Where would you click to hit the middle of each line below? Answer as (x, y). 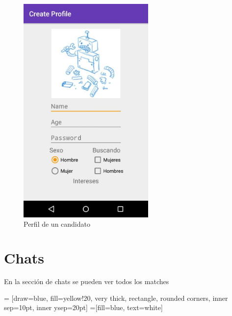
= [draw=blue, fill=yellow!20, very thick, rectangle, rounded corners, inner (116, 298)
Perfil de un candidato (57, 224)
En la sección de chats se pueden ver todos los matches (87, 281)
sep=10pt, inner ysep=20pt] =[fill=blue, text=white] (83, 307)
